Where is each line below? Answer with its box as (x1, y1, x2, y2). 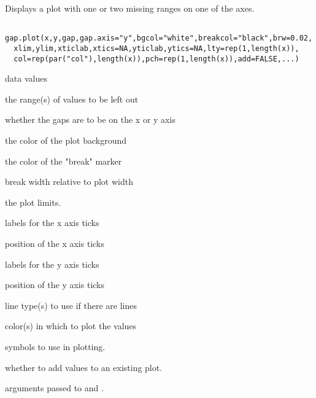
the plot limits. (5, 195, 61, 208)
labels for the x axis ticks (5, 216, 99, 229)
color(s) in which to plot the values (5, 319, 137, 332)
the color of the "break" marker (5, 154, 122, 167)
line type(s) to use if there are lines (5, 298, 137, 311)
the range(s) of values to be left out (5, 92, 139, 105)
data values (5, 72, 47, 85)
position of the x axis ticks (5, 236, 105, 249)
